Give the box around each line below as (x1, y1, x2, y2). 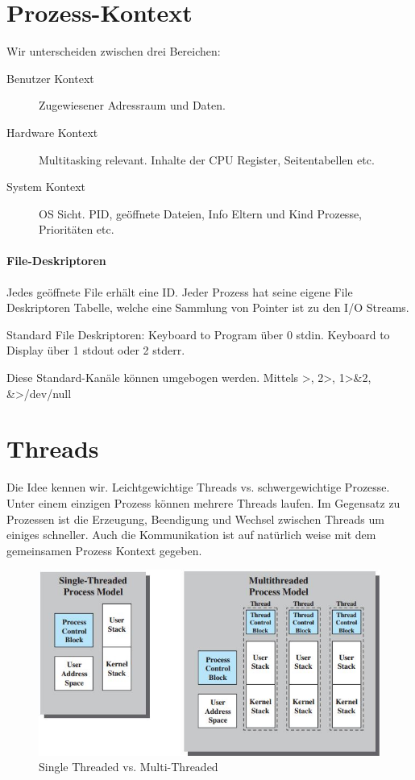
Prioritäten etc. (39, 221, 114, 238)
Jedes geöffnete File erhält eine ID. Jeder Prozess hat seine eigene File (6, 283, 353, 300)
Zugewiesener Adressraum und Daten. (39, 97, 226, 114)
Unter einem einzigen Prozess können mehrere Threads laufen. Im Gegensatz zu (6, 494, 400, 511)
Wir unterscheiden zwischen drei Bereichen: (6, 43, 221, 60)
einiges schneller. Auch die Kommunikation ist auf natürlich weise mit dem (6, 526, 376, 543)
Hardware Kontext (6, 123, 98, 140)
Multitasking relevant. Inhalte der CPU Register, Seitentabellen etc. (39, 151, 375, 168)
